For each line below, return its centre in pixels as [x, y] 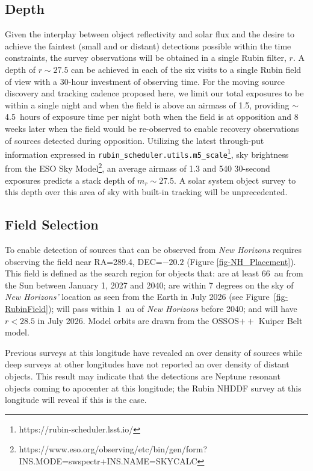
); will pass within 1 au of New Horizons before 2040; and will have [172, 309]
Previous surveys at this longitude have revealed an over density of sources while [153, 352]
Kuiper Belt [280, 320]
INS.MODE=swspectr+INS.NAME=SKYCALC [108, 461]
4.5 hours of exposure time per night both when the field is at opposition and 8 [152, 117]
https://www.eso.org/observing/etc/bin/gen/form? [113, 449]
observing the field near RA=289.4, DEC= [84, 261]
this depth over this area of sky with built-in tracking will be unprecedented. [146, 192]
